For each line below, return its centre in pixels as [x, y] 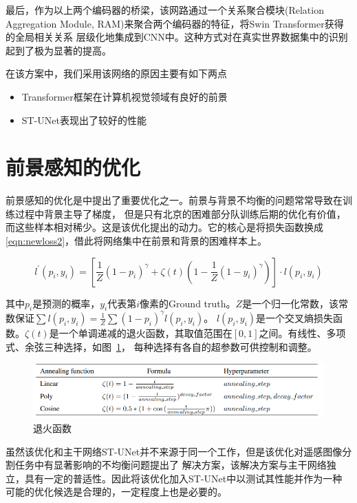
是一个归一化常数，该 [291, 303]
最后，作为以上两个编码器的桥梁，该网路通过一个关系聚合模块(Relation [165, 10]
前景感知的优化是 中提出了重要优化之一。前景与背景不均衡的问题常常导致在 [174, 200]
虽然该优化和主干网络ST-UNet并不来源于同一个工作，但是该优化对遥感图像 [174, 451]
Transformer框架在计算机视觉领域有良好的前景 [125, 96]
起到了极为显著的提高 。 [58, 50]
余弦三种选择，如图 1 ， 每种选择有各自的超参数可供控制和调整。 [171, 346]
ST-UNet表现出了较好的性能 [84, 120]
